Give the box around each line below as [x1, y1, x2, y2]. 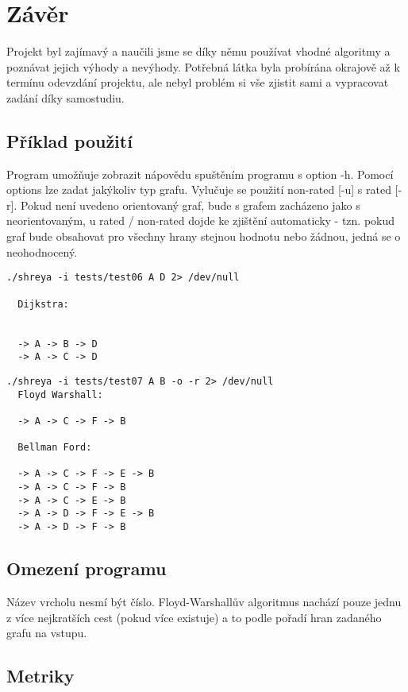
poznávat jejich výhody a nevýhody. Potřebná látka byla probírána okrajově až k [6, 58, 400, 75]
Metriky [6, 663, 75, 688]
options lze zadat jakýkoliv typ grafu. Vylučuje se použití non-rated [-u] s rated [6, 181, 391, 198]
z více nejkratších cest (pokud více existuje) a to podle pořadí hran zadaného [6, 609, 382, 625]
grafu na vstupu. [6, 624, 87, 641]
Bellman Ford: [17, 442, 92, 454]
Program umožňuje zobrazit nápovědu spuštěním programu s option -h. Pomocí [6, 165, 394, 182]
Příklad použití [6, 128, 133, 153]
